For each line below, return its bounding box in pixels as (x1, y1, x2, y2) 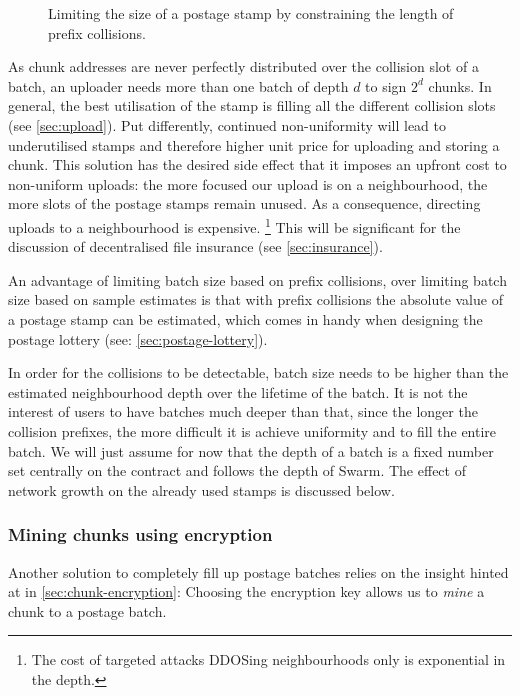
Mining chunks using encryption (8, 522, 273, 547)
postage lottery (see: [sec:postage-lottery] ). (8, 328, 268, 349)
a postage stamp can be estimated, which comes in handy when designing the (8, 308, 483, 329)
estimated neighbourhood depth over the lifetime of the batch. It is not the (8, 381, 468, 402)
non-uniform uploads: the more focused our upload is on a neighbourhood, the (8, 173, 488, 194)
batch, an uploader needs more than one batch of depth (8, 75, 349, 96)
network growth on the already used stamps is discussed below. (8, 479, 395, 500)
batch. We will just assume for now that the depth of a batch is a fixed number (8, 440, 494, 461)
